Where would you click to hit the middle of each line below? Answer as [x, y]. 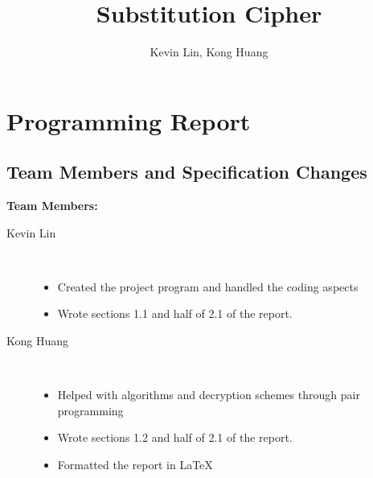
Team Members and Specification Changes [187, 172]
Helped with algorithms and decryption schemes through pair [209, 395]
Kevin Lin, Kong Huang [209, 52]
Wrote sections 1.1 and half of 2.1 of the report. [175, 313]
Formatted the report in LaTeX [135, 465]
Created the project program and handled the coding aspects [208, 286]
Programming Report [129, 120]
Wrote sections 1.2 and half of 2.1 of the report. [175, 437]
